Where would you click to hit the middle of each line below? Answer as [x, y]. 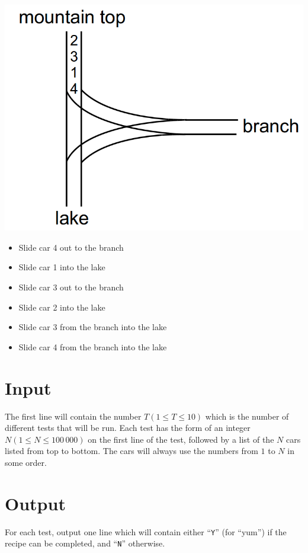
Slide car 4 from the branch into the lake [93, 346]
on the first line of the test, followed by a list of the [181, 439]
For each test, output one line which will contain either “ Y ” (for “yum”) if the [146, 531]
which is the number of [247, 416]
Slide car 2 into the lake [62, 307]
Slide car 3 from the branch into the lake [93, 327]
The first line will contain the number [73, 416]
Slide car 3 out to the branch [71, 287]
